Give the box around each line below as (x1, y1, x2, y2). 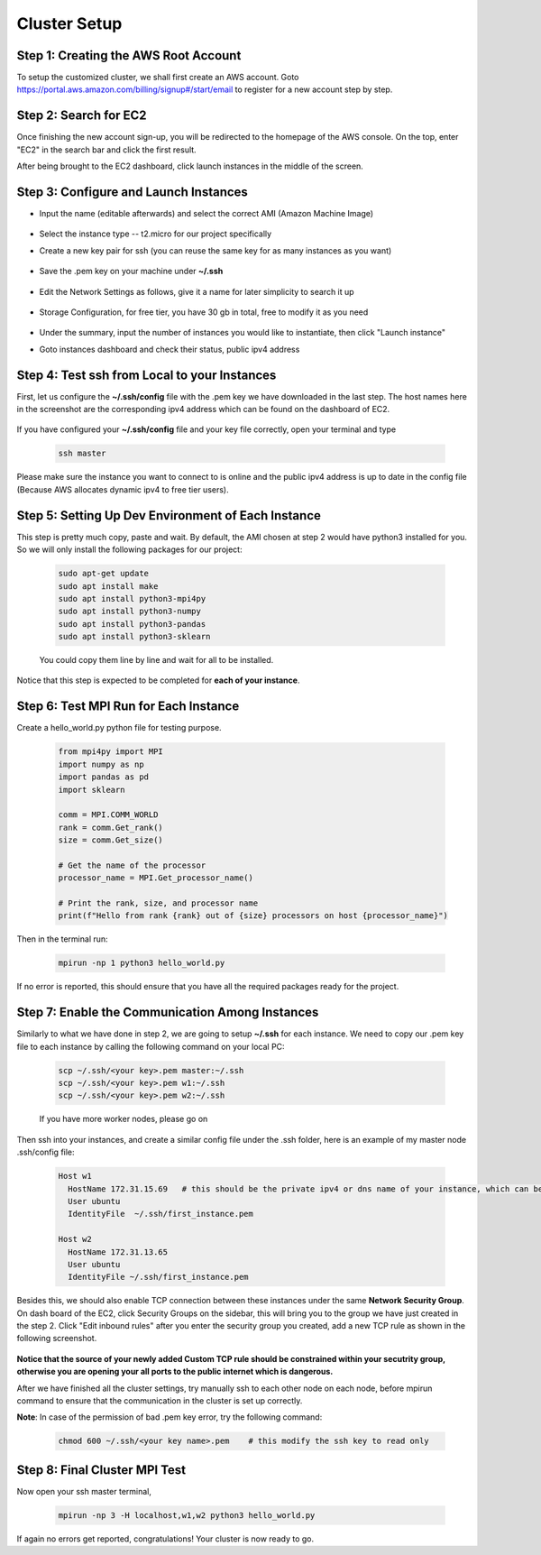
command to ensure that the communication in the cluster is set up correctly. (16, 1395, 303, 1406)
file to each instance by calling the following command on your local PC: (16, 1041, 285, 1052)
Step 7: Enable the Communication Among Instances (16, 1005, 319, 1020)
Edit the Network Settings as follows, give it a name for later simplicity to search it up (39, 286, 355, 297)
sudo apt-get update (58, 568, 149, 579)
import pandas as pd (58, 772, 149, 782)
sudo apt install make (58, 581, 159, 591)
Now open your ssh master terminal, (16, 1486, 152, 1496)
